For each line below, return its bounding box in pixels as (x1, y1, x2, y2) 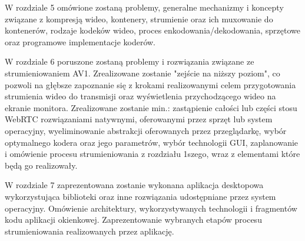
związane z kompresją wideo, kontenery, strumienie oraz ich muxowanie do (5, 12, 273, 25)
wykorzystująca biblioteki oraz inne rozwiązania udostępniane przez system (5, 190, 276, 202)
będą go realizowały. (5, 159, 78, 171)
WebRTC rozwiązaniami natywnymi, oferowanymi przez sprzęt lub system (5, 113, 273, 125)
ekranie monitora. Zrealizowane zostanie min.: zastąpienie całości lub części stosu (5, 101, 297, 113)
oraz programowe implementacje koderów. (5, 35, 156, 48)
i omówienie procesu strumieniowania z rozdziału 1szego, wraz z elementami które (5, 148, 300, 160)
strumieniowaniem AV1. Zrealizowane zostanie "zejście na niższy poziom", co (5, 66, 280, 79)
